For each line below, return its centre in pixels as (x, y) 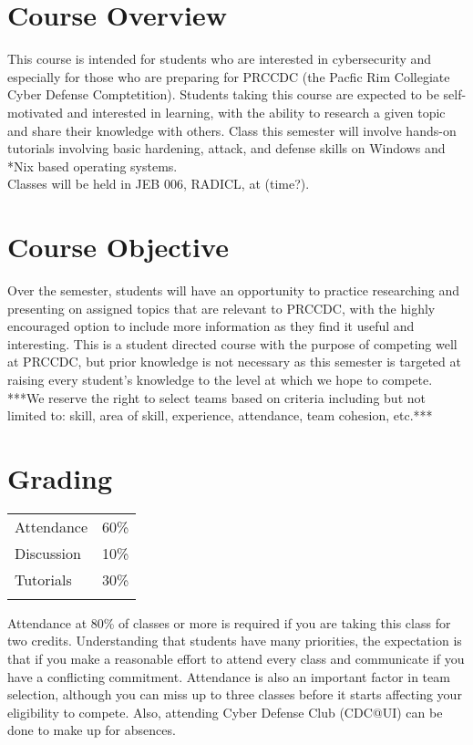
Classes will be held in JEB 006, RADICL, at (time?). (159, 184)
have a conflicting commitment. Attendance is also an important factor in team (229, 676)
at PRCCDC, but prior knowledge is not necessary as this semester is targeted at (234, 362)
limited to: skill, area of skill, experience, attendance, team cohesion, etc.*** (220, 415)
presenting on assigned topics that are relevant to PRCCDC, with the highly (221, 308)
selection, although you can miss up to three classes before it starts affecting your (235, 694)
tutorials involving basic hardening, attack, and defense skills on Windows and (226, 148)
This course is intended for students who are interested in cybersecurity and (220, 59)
